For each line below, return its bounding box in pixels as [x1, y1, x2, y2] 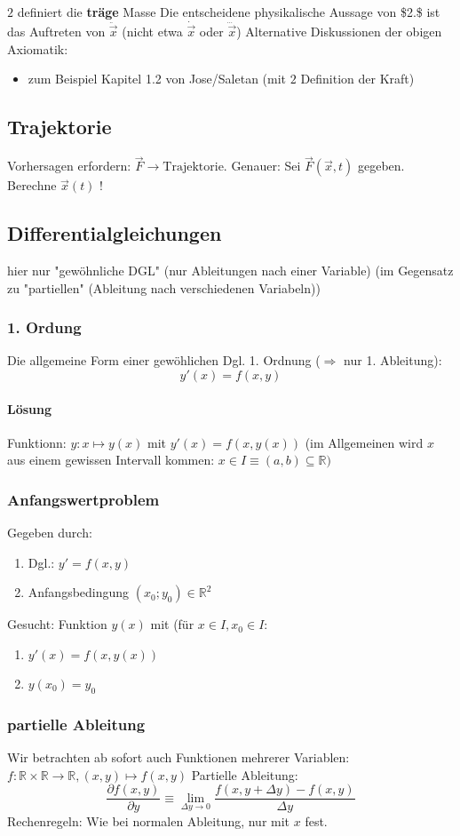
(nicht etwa [122, 22, 183, 41]
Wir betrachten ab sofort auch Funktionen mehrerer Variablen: [7, 748, 350, 767]
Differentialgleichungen [7, 219, 222, 247]
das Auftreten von [7, 22, 106, 41]
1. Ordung [7, 316, 82, 338]
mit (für [150, 615, 194, 633]
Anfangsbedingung [28, 583, 130, 601]
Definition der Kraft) [300, 69, 415, 88]
